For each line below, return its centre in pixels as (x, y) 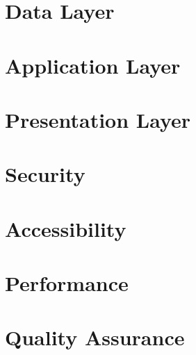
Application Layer (93, 65)
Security (45, 174)
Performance (67, 283)
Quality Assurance (95, 337)
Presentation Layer (98, 119)
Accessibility (66, 228)
